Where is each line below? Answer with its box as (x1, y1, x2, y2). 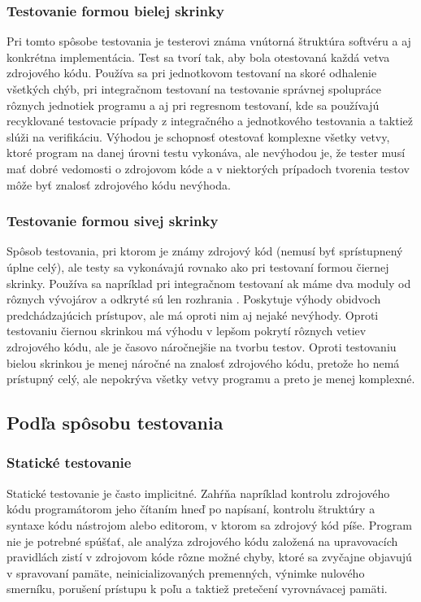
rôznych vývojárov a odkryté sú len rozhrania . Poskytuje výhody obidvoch (7, 290, 381, 308)
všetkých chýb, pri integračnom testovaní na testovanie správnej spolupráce (7, 81, 381, 97)
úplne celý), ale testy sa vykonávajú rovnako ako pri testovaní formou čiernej (7, 258, 389, 275)
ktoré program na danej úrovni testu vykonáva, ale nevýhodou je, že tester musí (7, 144, 406, 161)
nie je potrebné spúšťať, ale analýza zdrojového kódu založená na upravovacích (7, 532, 398, 549)
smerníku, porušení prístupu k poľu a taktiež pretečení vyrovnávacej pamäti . (7, 580, 388, 597)
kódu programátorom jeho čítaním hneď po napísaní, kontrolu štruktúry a (7, 500, 375, 517)
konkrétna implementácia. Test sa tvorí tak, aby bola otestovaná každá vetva (7, 48, 390, 65)
